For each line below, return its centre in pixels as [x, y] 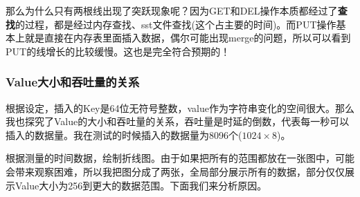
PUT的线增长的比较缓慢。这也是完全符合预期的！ [118, 51]
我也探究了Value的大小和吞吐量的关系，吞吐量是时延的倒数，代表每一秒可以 [178, 121]
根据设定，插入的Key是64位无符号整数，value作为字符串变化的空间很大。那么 [180, 107]
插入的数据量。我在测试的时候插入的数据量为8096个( [124, 134]
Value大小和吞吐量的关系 [73, 82]
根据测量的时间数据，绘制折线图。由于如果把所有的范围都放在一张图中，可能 [180, 158]
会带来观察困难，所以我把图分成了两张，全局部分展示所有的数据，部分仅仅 [175, 171]
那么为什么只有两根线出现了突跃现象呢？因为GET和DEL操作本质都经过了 [172, 10]
